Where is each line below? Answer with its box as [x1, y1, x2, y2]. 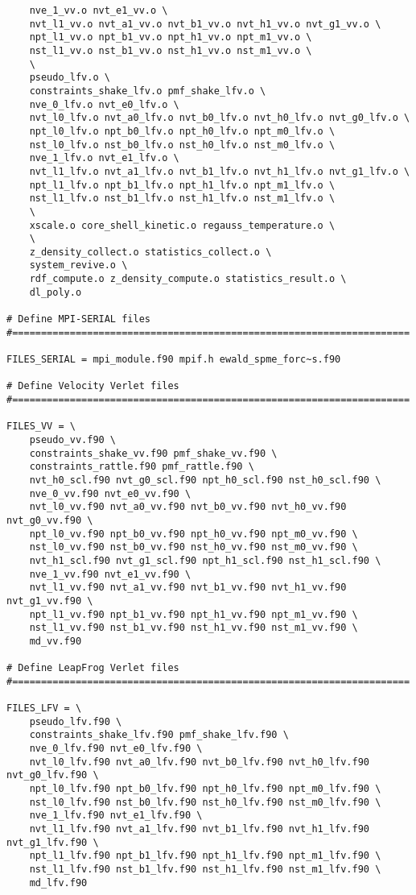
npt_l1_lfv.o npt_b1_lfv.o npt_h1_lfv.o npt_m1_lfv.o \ [29, 179, 336, 191]
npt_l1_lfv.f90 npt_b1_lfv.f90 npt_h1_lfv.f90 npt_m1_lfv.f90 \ [29, 850, 381, 862]
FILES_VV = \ [6, 421, 76, 433]
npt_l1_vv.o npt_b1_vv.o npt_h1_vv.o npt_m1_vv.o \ [29, 31, 312, 44]
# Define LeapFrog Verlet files [6, 662, 179, 674]
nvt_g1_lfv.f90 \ [6, 836, 99, 848]
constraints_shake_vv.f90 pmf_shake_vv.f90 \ [29, 447, 278, 459]
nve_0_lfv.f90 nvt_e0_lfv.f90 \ [29, 743, 203, 755]
